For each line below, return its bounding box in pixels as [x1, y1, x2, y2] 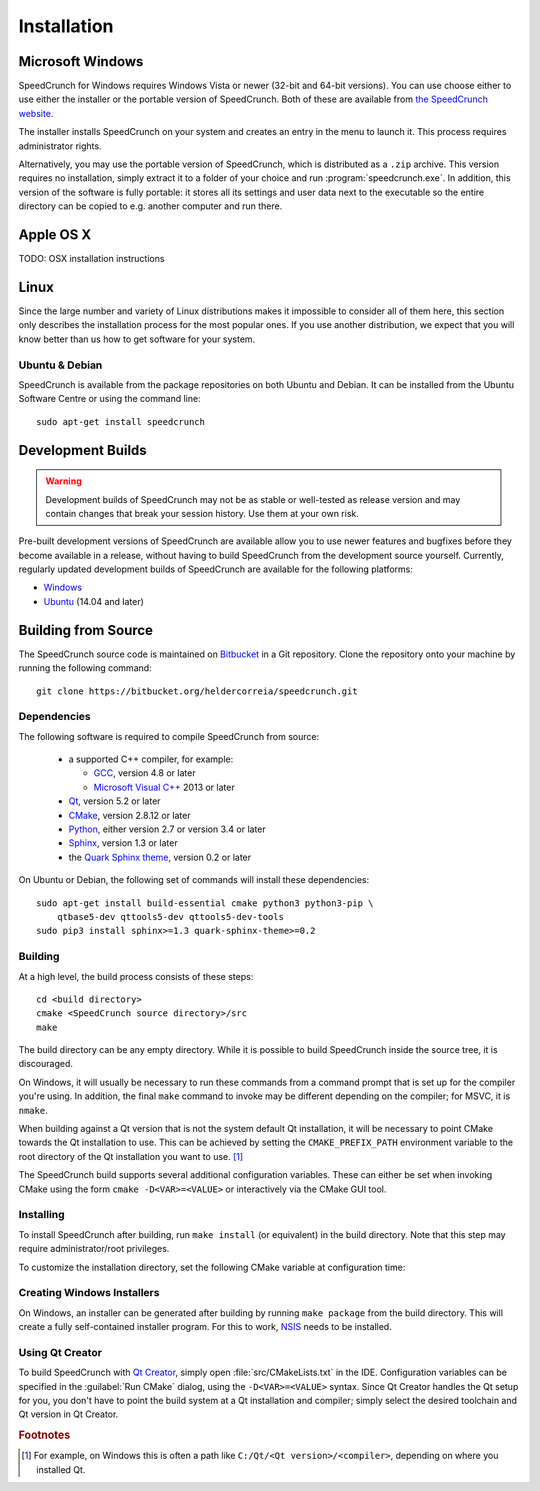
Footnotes [18, 1428, 71, 1442]
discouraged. [18, 1058, 74, 1070]
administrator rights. [18, 140, 102, 152]
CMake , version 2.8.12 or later [68, 809, 191, 821]
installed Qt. [36, 1463, 86, 1475]
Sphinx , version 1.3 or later [68, 837, 179, 849]
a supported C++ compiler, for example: [68, 753, 234, 765]
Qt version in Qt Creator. [18, 1408, 119, 1420]
